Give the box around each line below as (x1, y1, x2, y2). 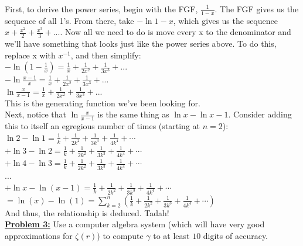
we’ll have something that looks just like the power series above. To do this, (5, 37, 277, 50)
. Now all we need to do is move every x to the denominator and (60, 26, 291, 38)
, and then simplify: (70, 48, 141, 61)
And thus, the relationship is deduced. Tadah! (5, 206, 169, 219)
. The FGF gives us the (215, 3, 299, 15)
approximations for (5, 230, 73, 242)
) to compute (97, 230, 144, 242)
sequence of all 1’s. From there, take (5, 14, 134, 26)
